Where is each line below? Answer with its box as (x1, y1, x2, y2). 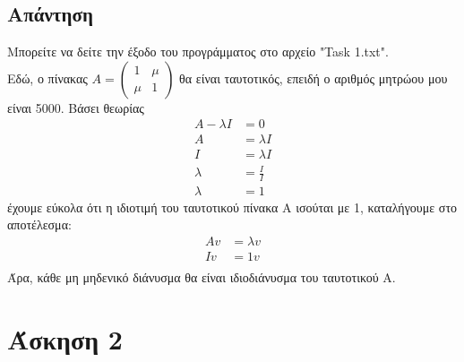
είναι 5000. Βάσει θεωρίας (7, 98, 144, 116)
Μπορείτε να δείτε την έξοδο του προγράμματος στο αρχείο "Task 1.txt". (7, 42, 389, 61)
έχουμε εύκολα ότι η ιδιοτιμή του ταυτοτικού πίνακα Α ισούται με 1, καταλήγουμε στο (7, 197, 458, 216)
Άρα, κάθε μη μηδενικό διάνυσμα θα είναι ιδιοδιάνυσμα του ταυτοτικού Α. (7, 268, 396, 287)
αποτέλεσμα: (7, 215, 72, 234)
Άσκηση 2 (7, 320, 123, 357)
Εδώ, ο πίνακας (7, 68, 88, 87)
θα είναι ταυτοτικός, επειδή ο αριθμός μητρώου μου (179, 68, 448, 87)
